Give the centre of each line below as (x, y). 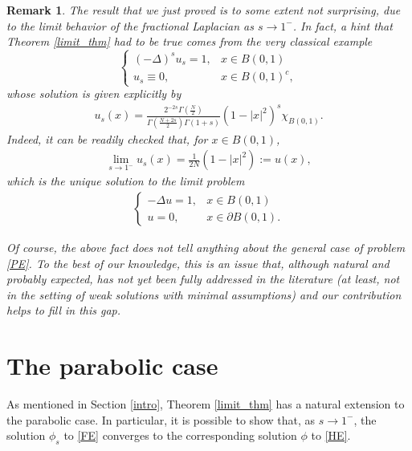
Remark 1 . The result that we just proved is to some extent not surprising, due (204, 10)
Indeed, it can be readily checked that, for (107, 138)
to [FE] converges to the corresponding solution (180, 435)
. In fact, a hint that (343, 25)
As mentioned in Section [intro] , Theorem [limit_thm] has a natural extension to (206, 404)
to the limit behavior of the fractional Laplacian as (130, 25)
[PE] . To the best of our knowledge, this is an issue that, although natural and (198, 263)
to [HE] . (331, 435)
